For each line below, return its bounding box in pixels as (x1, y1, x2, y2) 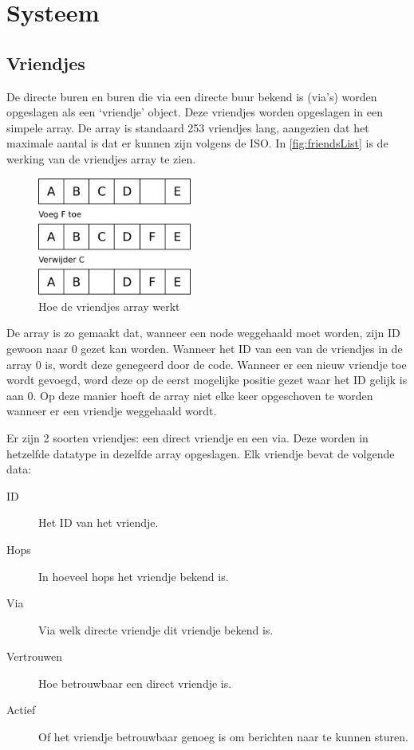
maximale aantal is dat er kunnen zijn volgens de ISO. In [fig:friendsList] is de (6, 135, 388, 151)
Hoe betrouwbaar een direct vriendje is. (38, 674, 232, 691)
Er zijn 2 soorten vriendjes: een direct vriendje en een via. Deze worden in (6, 429, 369, 446)
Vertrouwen (6, 648, 63, 665)
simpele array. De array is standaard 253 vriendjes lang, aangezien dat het (6, 119, 369, 135)
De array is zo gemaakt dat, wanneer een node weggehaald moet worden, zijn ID (6, 324, 400, 341)
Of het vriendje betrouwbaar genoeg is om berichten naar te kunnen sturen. (38, 728, 408, 745)
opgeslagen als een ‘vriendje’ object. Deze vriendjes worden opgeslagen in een (6, 104, 383, 120)
